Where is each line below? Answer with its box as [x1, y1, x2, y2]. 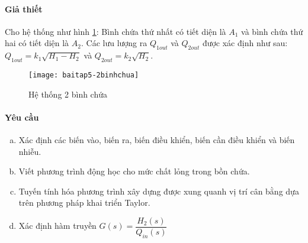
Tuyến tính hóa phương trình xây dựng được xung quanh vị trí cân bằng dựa [18, 184, 299, 197]
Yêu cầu [5, 111, 39, 123]
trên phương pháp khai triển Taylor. [18, 196, 150, 209]
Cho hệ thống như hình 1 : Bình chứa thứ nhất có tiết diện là [5, 25, 226, 37]
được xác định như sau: [202, 37, 288, 49]
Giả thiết [5, 2, 43, 15]
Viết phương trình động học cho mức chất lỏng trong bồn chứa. [18, 165, 250, 177]
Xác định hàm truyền [18, 219, 97, 232]
